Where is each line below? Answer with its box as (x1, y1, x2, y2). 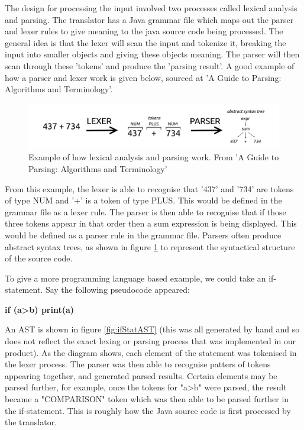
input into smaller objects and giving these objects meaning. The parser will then (5, 48, 300, 60)
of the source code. (5, 252, 73, 264)
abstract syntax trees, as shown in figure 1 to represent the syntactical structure (5, 240, 295, 253)
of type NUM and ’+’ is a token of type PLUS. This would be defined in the (5, 194, 282, 206)
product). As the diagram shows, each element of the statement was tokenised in (5, 346, 297, 358)
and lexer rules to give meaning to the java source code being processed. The (5, 25, 283, 37)
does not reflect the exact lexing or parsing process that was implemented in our (5, 335, 296, 347)
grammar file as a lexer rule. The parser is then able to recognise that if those (5, 205, 286, 218)
